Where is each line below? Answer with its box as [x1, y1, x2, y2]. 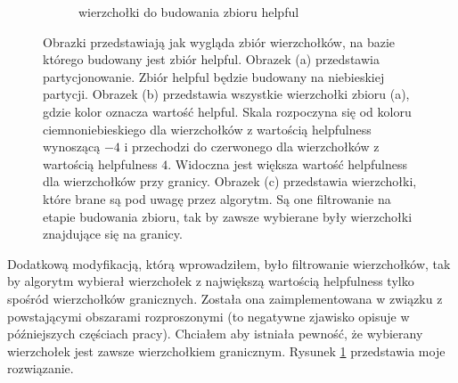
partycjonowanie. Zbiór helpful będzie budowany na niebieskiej [43, 67, 385, 86]
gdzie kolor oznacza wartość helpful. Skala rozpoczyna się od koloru [43, 102, 412, 120]
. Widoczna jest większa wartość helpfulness [168, 154, 407, 173]
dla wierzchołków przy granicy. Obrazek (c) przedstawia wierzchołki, [43, 172, 417, 191]
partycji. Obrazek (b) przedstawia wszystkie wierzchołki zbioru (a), [43, 85, 410, 103]
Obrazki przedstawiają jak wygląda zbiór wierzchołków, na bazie [43, 32, 395, 51]
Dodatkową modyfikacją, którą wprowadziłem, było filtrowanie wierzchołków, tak [7, 254, 451, 273]
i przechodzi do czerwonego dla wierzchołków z [124, 137, 380, 156]
